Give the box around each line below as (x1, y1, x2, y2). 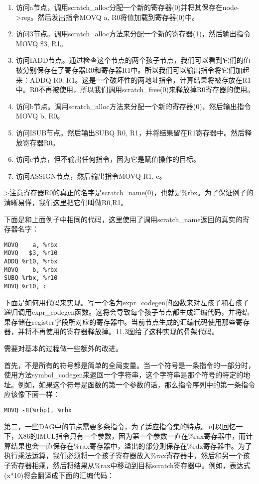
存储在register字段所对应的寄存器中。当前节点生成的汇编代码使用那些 (10, 316, 236, 327)
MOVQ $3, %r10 (4, 249, 58, 257)
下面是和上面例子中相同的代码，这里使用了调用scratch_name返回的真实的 (4, 214, 243, 224)
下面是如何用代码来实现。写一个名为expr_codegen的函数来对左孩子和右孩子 (4, 297, 249, 307)
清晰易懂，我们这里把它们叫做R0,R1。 (4, 197, 128, 207)
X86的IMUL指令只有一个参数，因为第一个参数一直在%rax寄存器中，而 (17, 431, 246, 441)
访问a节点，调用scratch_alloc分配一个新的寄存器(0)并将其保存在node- (15, 2, 240, 12)
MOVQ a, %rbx (4, 241, 58, 248)
